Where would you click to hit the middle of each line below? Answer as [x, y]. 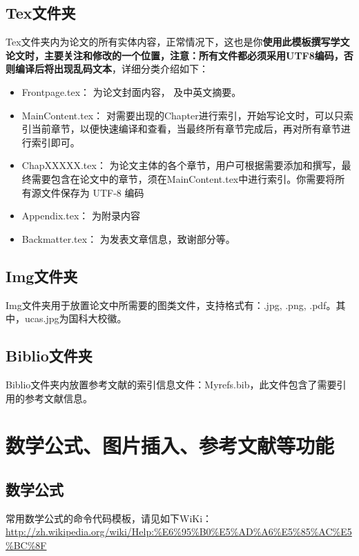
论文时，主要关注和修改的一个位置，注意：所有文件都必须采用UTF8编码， [175, 55]
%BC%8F [26, 545]
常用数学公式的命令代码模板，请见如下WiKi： [109, 518]
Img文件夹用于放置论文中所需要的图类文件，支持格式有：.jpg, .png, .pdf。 [171, 305]
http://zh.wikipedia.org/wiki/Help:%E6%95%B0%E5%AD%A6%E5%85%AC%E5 [179, 532]
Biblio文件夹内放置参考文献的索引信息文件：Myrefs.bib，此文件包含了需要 [171, 384]
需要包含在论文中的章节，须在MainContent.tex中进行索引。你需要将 [183, 178]
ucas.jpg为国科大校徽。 [76, 318]
